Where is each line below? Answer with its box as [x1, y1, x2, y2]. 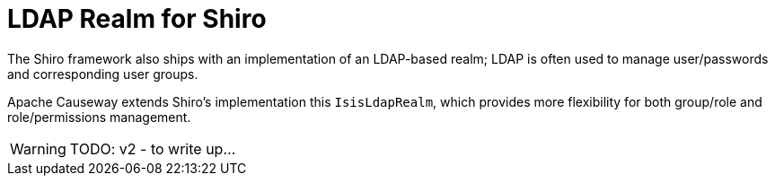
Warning [10, 139, 66, 158]
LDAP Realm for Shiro [7, 4, 267, 34]
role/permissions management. [7, 109, 191, 125]
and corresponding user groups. [7, 65, 198, 82]
